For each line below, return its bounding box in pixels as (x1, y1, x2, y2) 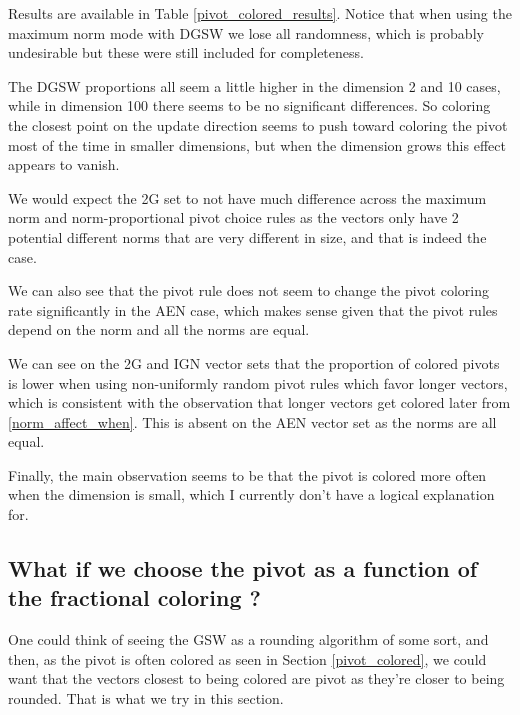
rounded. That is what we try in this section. (8, 688, 284, 709)
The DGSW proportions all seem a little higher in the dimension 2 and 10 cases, (8, 75, 501, 96)
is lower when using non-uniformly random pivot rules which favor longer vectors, (8, 372, 508, 393)
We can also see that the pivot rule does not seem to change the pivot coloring (8, 280, 489, 301)
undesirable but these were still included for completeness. (8, 42, 364, 63)
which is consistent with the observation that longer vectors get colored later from (8, 392, 511, 413)
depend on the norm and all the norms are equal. (8, 319, 310, 340)
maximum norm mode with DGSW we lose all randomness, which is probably (8, 22, 484, 43)
